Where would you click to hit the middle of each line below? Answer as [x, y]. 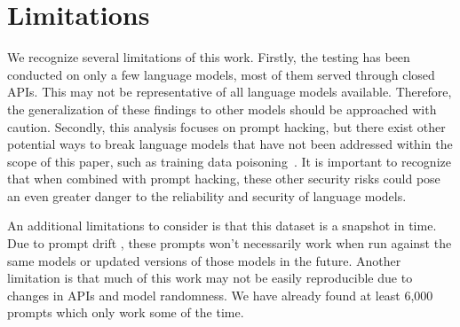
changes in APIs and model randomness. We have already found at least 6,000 [220, 295]
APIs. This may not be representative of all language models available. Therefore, [230, 92]
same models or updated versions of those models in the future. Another [204, 260]
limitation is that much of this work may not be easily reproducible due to [210, 278]
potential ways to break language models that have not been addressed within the [230, 144]
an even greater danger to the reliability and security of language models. [207, 195]
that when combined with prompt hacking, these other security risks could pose [224, 179]
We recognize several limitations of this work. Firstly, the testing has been [209, 57]
